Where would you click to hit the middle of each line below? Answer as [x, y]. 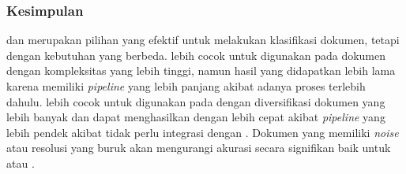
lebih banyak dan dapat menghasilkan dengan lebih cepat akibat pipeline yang [196, 117]
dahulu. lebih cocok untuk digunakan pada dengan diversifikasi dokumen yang [196, 101]
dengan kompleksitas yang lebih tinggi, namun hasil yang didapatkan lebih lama [201, 70]
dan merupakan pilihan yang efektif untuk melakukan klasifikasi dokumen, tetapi [203, 40]
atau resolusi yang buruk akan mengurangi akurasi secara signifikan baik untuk [199, 148]
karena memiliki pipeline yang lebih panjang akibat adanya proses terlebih [186, 86]
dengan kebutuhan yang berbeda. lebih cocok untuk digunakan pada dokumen [196, 55]
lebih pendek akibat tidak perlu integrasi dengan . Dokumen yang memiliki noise [203, 132]
